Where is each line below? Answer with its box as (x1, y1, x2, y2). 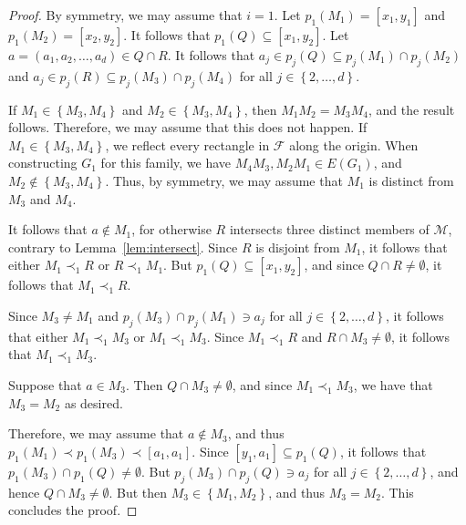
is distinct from (368, 170, 454, 190)
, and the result (368, 99, 455, 118)
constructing (8, 153, 78, 172)
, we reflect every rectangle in (105, 135, 270, 154)
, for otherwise (131, 220, 212, 239)
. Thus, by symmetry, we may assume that (105, 170, 343, 190)
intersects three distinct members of (229, 220, 430, 239)
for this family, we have (100, 153, 232, 172)
